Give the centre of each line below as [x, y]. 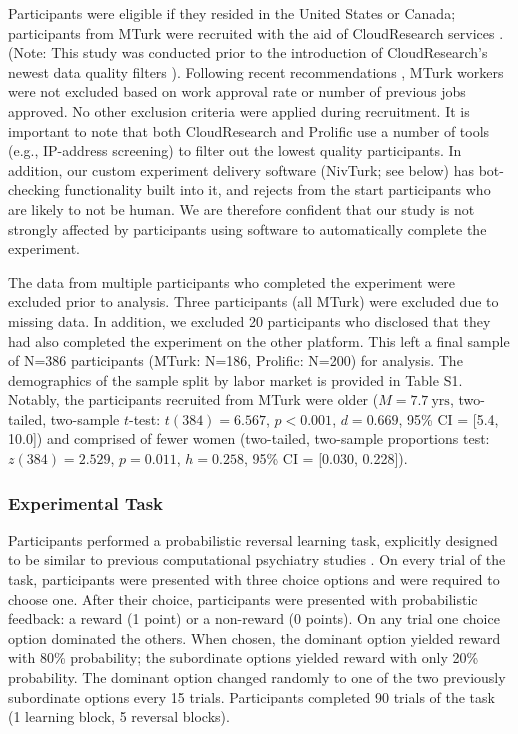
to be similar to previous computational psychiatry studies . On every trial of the [257, 559]
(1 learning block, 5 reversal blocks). [119, 716]
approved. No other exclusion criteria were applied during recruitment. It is [239, 110]
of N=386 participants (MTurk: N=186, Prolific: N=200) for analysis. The [235, 360]
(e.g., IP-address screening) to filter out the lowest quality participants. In [235, 150]
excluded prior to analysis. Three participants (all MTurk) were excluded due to [253, 301]
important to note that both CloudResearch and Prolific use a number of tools [249, 130]
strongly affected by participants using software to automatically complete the [247, 228]
